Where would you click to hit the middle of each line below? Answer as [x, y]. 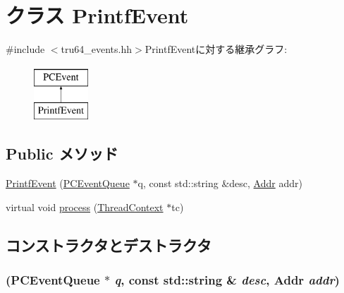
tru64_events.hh [97, 49]
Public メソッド [62, 154]
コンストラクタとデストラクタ [109, 245]
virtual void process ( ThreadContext [85, 207]
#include [25, 49]
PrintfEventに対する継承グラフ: [216, 49]
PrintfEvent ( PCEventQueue [68, 183]
